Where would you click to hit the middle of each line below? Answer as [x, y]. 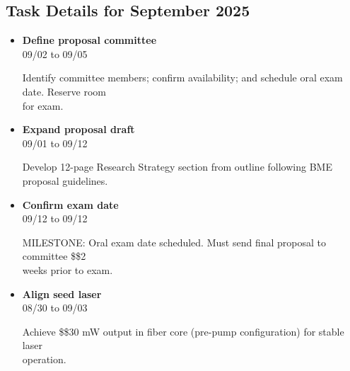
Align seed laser [62, 293]
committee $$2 [54, 256]
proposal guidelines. [65, 180]
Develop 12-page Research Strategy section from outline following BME [177, 167]
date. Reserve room [64, 91]
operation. [44, 359]
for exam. [43, 105]
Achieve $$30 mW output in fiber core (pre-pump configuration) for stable [183, 331]
